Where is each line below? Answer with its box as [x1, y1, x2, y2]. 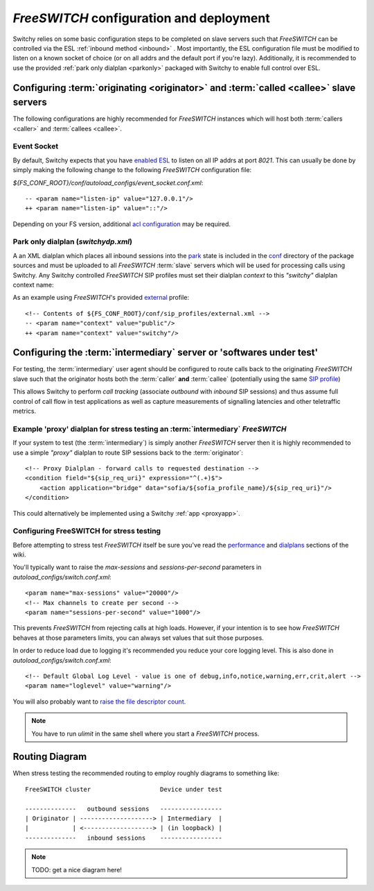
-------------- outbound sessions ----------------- [25, 805, 223, 813]
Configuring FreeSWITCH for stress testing [12, 526, 161, 536]
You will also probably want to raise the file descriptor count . [12, 697, 186, 706]
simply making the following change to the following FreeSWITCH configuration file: [12, 166, 252, 174]
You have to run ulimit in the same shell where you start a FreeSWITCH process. [31, 729, 260, 738]
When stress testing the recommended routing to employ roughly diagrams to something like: [12, 769, 280, 777]
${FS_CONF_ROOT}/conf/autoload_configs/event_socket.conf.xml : [12, 178, 204, 187]
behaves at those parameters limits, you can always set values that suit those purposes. [12, 634, 265, 642]
